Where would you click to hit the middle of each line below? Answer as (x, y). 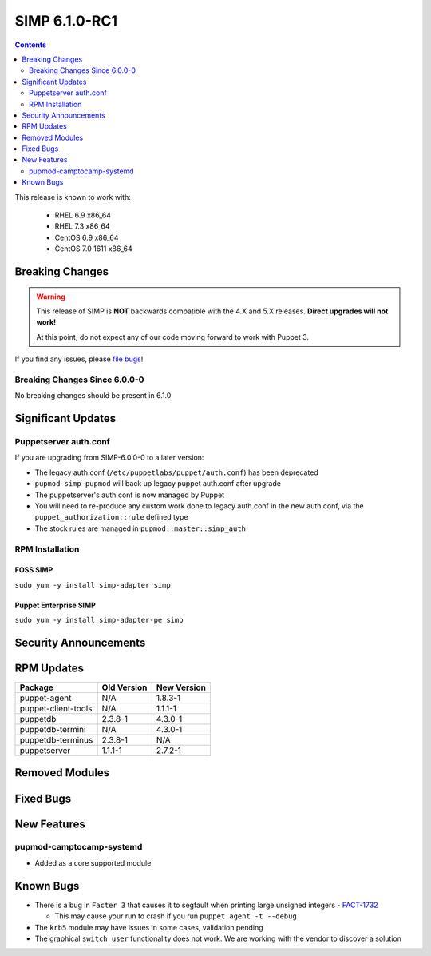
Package (36, 687)
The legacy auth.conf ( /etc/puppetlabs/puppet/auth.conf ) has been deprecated (176, 472)
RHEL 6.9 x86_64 (83, 215)
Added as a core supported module (93, 862)
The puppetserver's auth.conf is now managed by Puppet (130, 495)
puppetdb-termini (53, 730)
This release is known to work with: (73, 197)
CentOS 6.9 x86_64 (87, 237)
